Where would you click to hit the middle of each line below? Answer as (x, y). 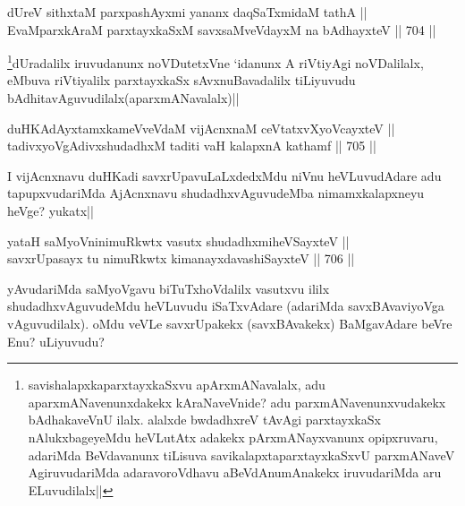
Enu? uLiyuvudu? (56, 341)
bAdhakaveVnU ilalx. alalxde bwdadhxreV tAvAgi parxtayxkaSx (204, 420)
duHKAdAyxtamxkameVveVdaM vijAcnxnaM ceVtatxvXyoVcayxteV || (201, 128)
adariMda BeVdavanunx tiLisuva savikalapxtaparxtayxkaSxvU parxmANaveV (241, 455)
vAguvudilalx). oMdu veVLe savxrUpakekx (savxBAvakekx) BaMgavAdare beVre (230, 323)
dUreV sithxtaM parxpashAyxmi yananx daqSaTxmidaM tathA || (187, 12)
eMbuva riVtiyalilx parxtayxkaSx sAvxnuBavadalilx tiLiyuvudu (182, 80)
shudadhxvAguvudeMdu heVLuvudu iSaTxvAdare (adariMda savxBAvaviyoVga (226, 306)
